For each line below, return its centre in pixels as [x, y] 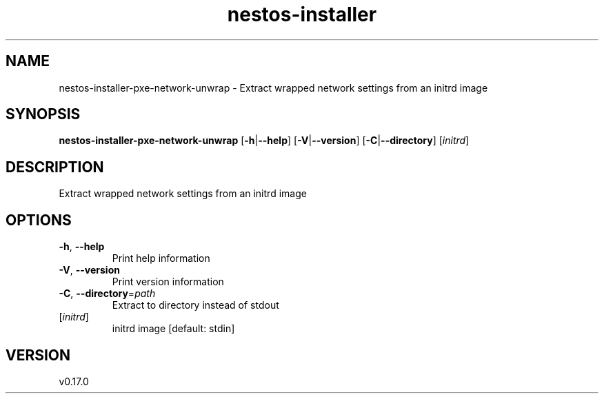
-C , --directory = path [107, 294]
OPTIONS [39, 220]
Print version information [168, 282]
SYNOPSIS [43, 114]
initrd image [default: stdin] [173, 329]
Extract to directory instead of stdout [195, 305]
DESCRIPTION [55, 167]
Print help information [161, 258]
